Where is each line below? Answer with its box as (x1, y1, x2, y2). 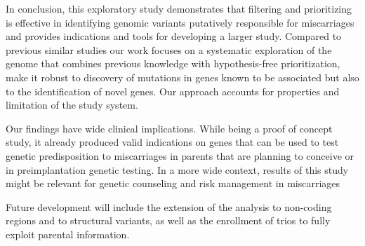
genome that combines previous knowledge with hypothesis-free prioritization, (6, 56, 340, 71)
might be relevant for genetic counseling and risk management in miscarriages (6, 176, 340, 191)
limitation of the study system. (6, 97, 138, 112)
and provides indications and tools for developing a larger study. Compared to (6, 29, 342, 43)
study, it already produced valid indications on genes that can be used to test (6, 135, 339, 149)
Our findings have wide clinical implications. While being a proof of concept (6, 121, 333, 135)
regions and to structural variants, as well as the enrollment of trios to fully (6, 213, 331, 228)
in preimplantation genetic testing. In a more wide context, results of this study (6, 162, 349, 177)
